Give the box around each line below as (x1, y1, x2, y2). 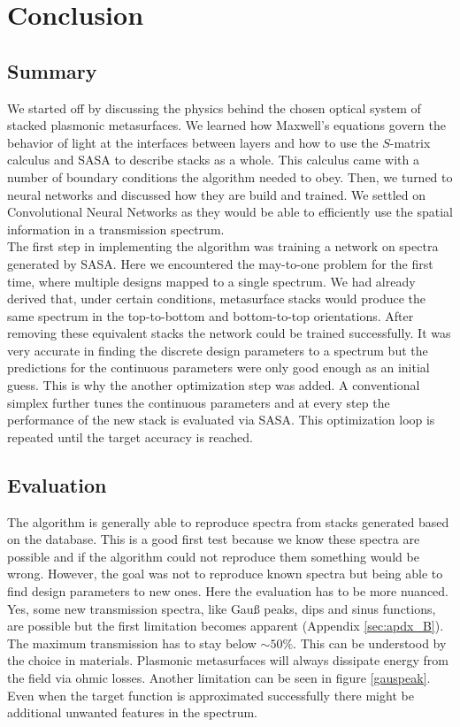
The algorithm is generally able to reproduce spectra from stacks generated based (7, 512, 449, 531)
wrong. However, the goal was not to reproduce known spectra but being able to (7, 564, 443, 583)
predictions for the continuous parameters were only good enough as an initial (7, 358, 430, 377)
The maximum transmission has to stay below (7, 633, 257, 652)
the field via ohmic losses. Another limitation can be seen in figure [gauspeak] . (7, 669, 431, 686)
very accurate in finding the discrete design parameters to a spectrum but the (7, 341, 428, 359)
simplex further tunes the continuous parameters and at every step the (7, 393, 390, 411)
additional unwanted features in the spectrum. (7, 703, 257, 722)
